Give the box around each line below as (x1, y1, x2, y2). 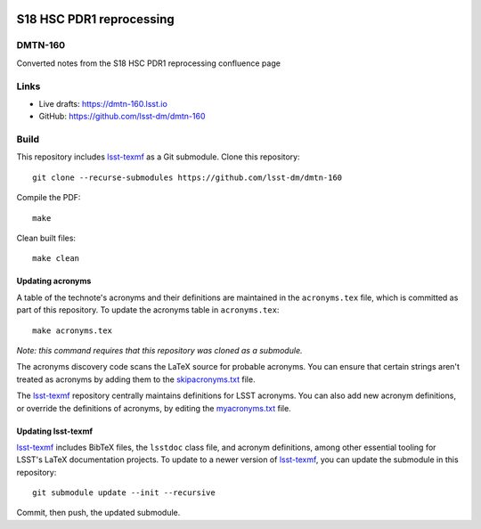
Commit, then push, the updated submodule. (16, 508, 181, 518)
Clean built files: (16, 232, 76, 243)
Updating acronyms (16, 276, 92, 287)
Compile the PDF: (16, 192, 81, 203)
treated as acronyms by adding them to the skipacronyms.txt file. (16, 374, 256, 385)
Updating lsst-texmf (16, 426, 94, 436)
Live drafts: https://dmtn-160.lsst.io (38, 98, 168, 109)
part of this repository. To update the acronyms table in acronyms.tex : (16, 305, 280, 315)
